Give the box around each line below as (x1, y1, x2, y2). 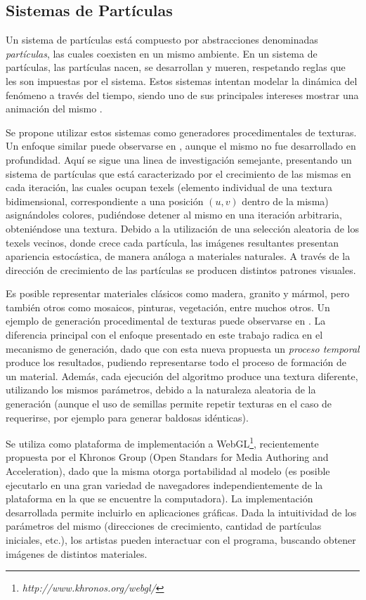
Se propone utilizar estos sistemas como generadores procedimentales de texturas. (6, 124, 357, 139)
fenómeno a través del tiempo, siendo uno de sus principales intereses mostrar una (6, 87, 359, 102)
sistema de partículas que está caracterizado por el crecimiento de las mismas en (6, 166, 351, 181)
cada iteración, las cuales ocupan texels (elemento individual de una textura (6, 180, 333, 195)
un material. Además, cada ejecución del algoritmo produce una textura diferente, (6, 368, 358, 383)
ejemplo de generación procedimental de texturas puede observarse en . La (6, 313, 326, 328)
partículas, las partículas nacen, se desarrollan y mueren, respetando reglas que (6, 60, 346, 74)
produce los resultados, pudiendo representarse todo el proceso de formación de (6, 355, 346, 370)
